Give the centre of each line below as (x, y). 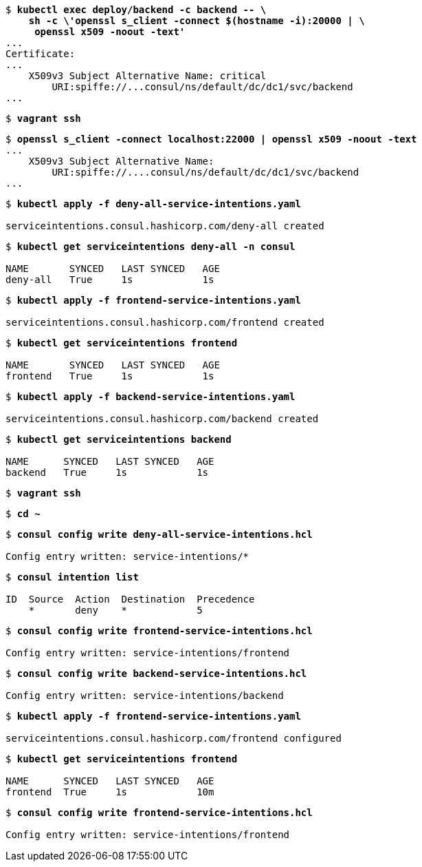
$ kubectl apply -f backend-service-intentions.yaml (151, 397)
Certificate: (41, 54)
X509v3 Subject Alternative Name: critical (147, 76)
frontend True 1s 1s (110, 376)
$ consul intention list (72, 577)
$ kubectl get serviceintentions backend (119, 439)
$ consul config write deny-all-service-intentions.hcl (159, 534)
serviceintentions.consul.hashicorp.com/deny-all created (165, 226)
